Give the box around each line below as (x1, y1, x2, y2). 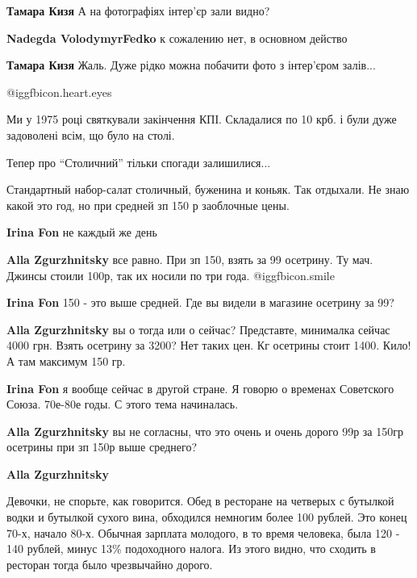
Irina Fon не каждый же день (6, 224, 157, 241)
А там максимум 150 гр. (6, 352, 126, 369)
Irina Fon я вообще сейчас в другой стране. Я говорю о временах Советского (6, 379, 394, 396)
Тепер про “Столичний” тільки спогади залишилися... (6, 153, 271, 170)
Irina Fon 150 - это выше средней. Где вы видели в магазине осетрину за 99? (6, 294, 394, 311)
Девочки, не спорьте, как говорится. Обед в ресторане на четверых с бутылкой (6, 492, 394, 509)
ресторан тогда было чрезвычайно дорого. (6, 555, 213, 572)
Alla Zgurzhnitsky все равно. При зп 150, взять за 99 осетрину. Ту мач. (6, 250, 373, 267)
